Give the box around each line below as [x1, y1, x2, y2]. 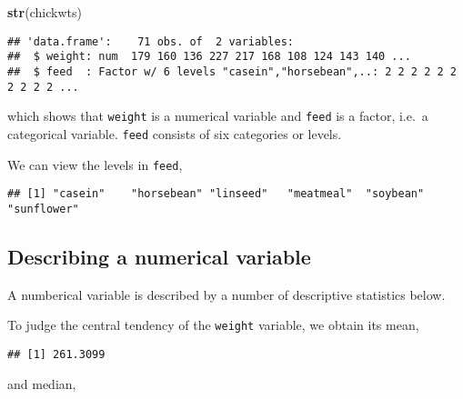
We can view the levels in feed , [7, 155, 183, 174]
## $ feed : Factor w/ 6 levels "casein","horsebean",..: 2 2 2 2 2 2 [7, 65, 457, 78]
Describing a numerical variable [7, 242, 311, 270]
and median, [7, 374, 76, 393]
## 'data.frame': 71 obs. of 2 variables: [7, 35, 294, 48]
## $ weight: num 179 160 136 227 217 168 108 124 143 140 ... [7, 50, 411, 64]
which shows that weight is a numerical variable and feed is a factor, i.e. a [7, 106, 428, 125]
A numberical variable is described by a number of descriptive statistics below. [7, 284, 446, 304]
